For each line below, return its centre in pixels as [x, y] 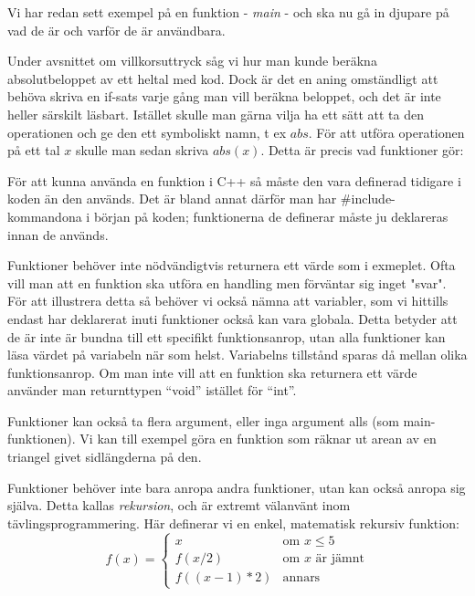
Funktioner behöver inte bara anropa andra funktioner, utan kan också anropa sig [237, 487]
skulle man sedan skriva [142, 150]
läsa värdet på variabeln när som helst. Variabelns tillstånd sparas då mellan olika [237, 355]
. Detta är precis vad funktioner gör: [362, 150]
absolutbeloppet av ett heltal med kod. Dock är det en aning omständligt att [223, 78]
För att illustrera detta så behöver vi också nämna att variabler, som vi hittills [228, 301]
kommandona [45, 216]
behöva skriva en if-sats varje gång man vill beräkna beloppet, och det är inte [224, 96]
